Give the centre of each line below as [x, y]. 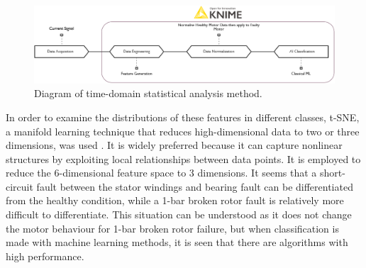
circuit [20, 186]
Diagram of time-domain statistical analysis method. [148, 93]
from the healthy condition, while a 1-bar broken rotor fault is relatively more [175, 200]
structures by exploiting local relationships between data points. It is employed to [183, 158]
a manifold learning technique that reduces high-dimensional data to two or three [183, 131]
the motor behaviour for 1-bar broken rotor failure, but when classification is [172, 228]
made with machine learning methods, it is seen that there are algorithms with [177, 242]
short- [333, 173]
